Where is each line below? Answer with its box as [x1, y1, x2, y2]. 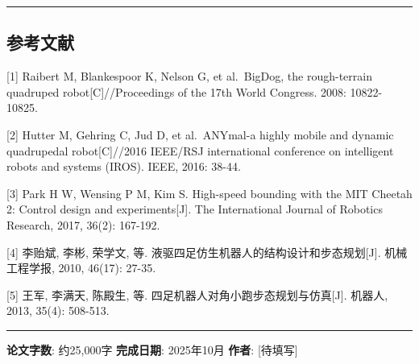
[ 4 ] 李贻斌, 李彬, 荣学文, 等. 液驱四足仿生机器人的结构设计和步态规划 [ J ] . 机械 [6, 243, 408, 260]
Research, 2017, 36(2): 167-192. [6, 216, 160, 233]
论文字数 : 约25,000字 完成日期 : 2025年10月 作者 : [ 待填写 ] [6, 341, 298, 358]
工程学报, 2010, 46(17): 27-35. [6, 259, 156, 276]
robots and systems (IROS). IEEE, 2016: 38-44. [6, 158, 241, 175]
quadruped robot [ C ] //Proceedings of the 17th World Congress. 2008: [6, 83, 346, 100]
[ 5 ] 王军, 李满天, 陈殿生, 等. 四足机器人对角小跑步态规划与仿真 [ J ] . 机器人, [6, 286, 388, 303]
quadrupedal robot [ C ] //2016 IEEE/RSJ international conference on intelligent [6, 142, 394, 159]
